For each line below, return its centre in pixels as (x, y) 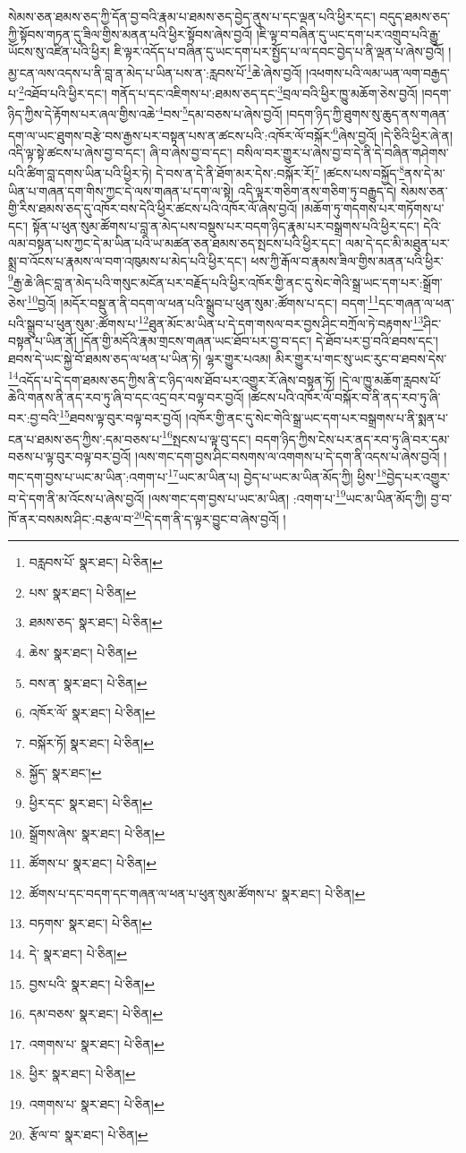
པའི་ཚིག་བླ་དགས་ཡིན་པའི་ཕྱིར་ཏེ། (80, 173)
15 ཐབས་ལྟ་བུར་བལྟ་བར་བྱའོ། (120, 417)
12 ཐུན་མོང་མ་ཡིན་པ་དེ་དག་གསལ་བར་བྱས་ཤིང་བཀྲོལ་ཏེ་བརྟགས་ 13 (281, 322)
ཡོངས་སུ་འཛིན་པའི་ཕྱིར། (59, 52)
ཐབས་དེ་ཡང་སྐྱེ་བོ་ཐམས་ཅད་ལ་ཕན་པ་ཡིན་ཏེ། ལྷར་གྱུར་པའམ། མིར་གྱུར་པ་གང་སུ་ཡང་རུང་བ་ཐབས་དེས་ (228, 358)
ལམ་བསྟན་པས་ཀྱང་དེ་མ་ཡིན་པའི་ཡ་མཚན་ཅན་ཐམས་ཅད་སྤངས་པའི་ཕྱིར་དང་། (175, 243)
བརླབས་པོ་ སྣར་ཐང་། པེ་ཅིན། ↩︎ (96, 562)
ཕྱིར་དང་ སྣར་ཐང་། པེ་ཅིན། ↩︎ (91, 802)
